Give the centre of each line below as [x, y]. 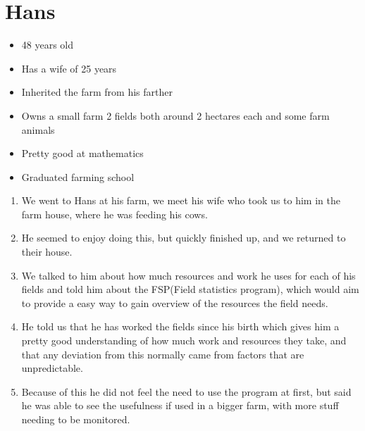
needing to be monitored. [76, 419]
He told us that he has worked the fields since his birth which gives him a [180, 326]
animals [38, 129]
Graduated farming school [78, 176]
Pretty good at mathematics [82, 153]
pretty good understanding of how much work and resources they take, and [184, 341]
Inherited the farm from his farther [97, 92]
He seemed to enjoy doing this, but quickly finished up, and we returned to [184, 238]
